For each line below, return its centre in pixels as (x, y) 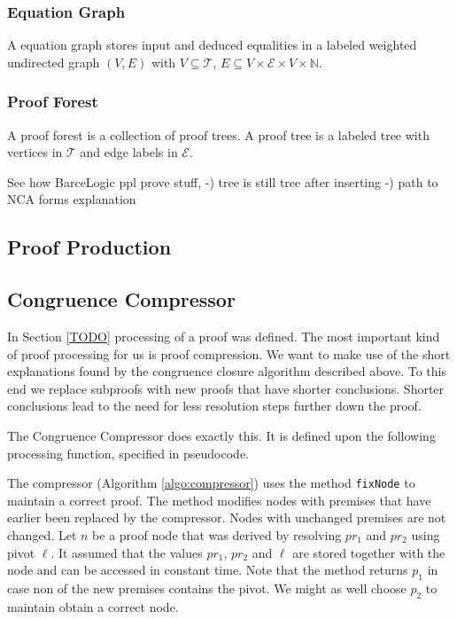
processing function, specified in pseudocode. (128, 453)
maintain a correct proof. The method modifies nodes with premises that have (219, 500)
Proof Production (89, 247)
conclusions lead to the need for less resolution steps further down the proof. (214, 406)
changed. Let (42, 534)
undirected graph (54, 62)
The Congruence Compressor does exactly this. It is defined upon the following (221, 435)
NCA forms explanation (72, 199)
